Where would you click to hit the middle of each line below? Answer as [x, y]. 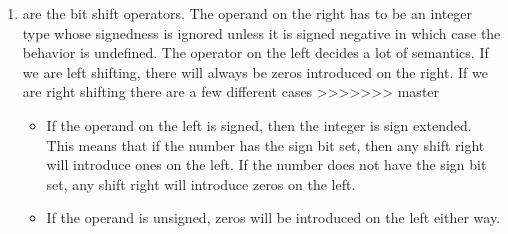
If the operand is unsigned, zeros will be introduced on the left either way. [273, 217]
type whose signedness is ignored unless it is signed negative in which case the [261, 32]
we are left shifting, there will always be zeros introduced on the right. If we [255, 71]
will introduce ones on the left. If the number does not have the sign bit [266, 164]
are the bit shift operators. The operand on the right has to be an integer [247, 13]
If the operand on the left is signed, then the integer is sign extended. [259, 124]
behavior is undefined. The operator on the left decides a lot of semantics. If [255, 52]
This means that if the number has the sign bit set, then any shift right [265, 144]
